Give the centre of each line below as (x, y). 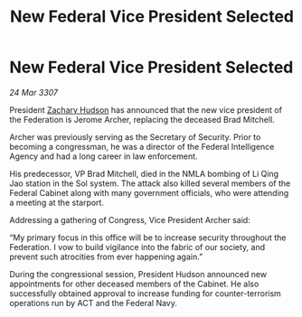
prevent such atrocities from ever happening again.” (106, 256)
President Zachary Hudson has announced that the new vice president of (146, 109)
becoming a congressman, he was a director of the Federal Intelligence (142, 146)
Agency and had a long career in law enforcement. (104, 156)
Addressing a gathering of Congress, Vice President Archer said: (130, 219)
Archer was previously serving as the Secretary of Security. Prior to (135, 136)
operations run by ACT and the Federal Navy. (94, 303)
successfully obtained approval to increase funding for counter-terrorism (146, 293)
